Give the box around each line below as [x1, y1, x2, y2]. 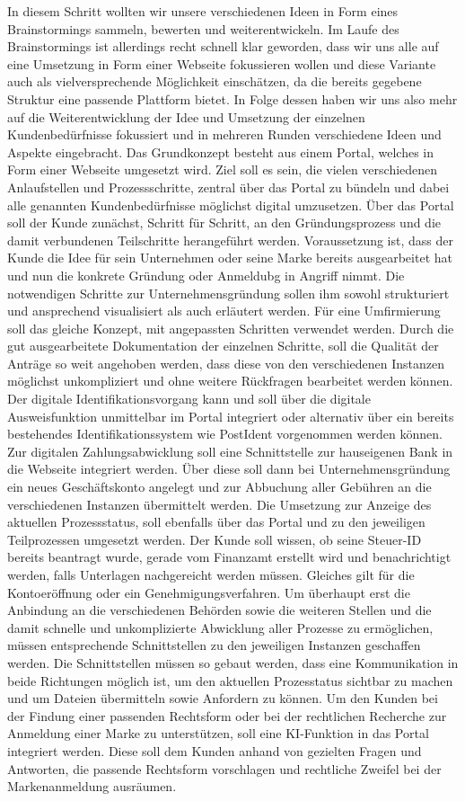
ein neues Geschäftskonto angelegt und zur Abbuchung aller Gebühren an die [7, 477, 432, 496]
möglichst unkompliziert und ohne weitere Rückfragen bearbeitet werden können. [7, 371, 453, 390]
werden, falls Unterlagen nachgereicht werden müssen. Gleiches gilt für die [7, 565, 415, 583]
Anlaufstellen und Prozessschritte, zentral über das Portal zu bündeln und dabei [7, 177, 450, 196]
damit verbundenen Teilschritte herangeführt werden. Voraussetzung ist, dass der [7, 230, 453, 249]
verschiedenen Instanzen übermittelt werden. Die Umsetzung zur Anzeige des [7, 494, 432, 513]
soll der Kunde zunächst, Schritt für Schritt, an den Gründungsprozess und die [7, 213, 442, 232]
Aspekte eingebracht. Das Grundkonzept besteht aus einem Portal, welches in [7, 142, 434, 161]
